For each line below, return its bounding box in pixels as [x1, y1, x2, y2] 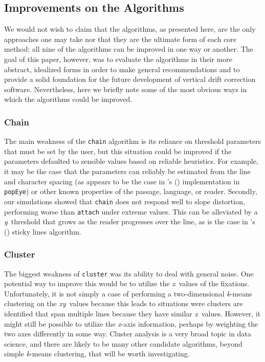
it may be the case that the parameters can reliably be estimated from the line [4, 166, 251, 177]
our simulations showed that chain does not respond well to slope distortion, [4, 196, 245, 206]
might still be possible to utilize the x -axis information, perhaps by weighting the [4, 318, 258, 329]
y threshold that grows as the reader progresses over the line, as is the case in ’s [4, 216, 255, 227]
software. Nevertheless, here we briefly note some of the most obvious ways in [4, 83, 247, 94]
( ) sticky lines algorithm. [4, 226, 81, 237]
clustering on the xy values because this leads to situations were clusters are [4, 298, 243, 309]
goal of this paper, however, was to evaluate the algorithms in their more [4, 53, 233, 64]
